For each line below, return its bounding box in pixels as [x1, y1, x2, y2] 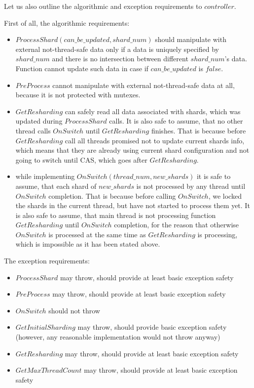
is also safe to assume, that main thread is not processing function [15, 210, 216, 220]
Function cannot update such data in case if [15, 63, 148, 73]
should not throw [48, 305, 100, 315]
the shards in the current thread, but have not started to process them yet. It [15, 200, 250, 211]
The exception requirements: [4, 256, 90, 266]
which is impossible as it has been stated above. [15, 239, 160, 249]
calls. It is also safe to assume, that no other [109, 116, 243, 126]
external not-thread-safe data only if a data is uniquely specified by [15, 43, 219, 54]
